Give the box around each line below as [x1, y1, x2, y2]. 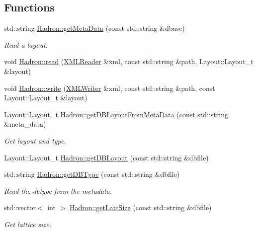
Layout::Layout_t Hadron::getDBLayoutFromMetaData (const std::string [4, 109, 228, 119]
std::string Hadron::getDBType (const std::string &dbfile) [4, 169, 180, 179]
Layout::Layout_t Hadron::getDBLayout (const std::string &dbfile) [4, 152, 209, 162]
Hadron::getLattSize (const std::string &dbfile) [69, 202, 212, 213]
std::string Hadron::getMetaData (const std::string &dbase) [4, 23, 185, 33]
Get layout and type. [4, 135, 66, 146]
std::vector [4, 202, 36, 213]
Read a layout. [4, 39, 48, 50]
